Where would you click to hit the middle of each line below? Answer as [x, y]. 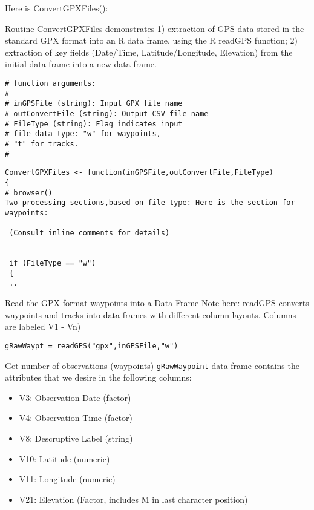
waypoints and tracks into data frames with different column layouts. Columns [151, 314]
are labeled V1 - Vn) [43, 326]
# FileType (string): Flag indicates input [94, 124]
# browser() [29, 193]
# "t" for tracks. [42, 144]
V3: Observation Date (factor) [75, 397]
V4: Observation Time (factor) [76, 418]
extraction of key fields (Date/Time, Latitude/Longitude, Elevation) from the [149, 52]
